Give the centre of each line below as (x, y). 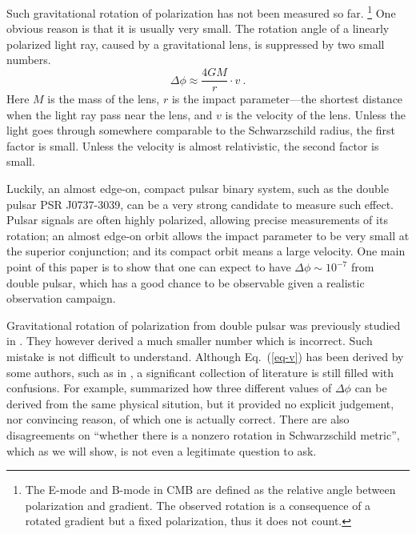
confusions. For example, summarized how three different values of (169, 388)
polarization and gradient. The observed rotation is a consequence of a (198, 505)
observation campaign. (61, 298)
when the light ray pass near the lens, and (110, 114)
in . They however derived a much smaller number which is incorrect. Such (190, 341)
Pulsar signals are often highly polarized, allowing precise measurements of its (197, 220)
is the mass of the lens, (104, 99)
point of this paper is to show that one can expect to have (149, 267)
